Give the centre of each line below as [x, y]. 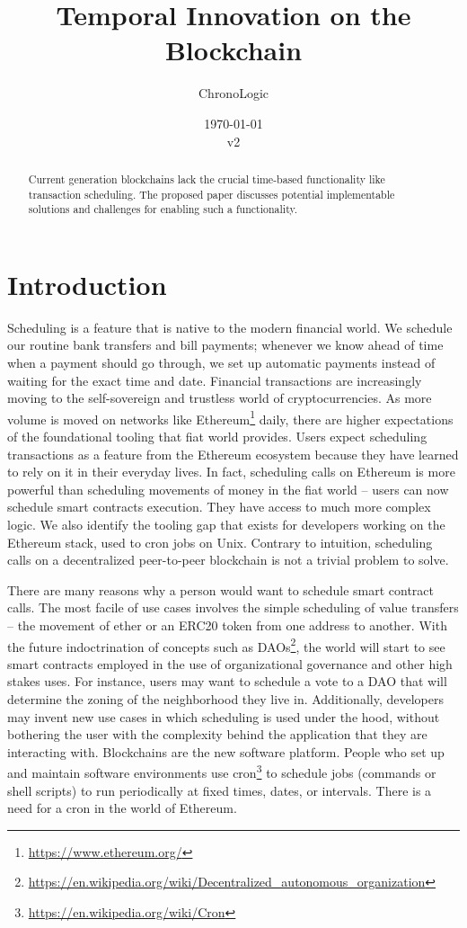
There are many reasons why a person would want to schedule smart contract [221, 589]
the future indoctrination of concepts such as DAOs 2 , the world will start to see [226, 645]
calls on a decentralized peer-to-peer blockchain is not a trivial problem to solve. [228, 560]
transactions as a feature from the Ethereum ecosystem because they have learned [233, 454]
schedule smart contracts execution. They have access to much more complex [219, 507]
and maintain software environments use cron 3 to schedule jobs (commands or [222, 772]
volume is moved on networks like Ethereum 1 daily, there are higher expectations [230, 417]
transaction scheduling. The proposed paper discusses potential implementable [211, 194]
